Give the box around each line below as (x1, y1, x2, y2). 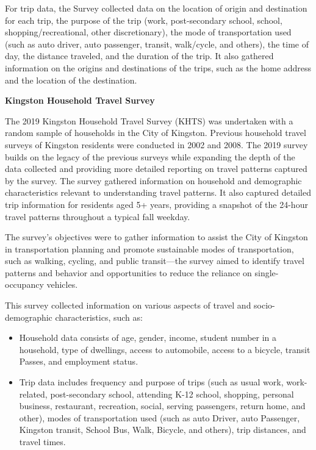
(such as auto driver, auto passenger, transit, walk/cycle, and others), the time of (5, 37, 309, 50)
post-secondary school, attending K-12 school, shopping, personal (50, 387, 294, 400)
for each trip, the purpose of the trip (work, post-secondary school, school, (5, 13, 282, 26)
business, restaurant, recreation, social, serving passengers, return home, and (19, 399, 306, 412)
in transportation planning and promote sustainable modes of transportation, (5, 242, 294, 255)
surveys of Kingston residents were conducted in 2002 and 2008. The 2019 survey (5, 138, 308, 151)
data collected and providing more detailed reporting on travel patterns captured (5, 162, 307, 175)
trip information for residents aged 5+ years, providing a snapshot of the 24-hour (5, 198, 308, 210)
